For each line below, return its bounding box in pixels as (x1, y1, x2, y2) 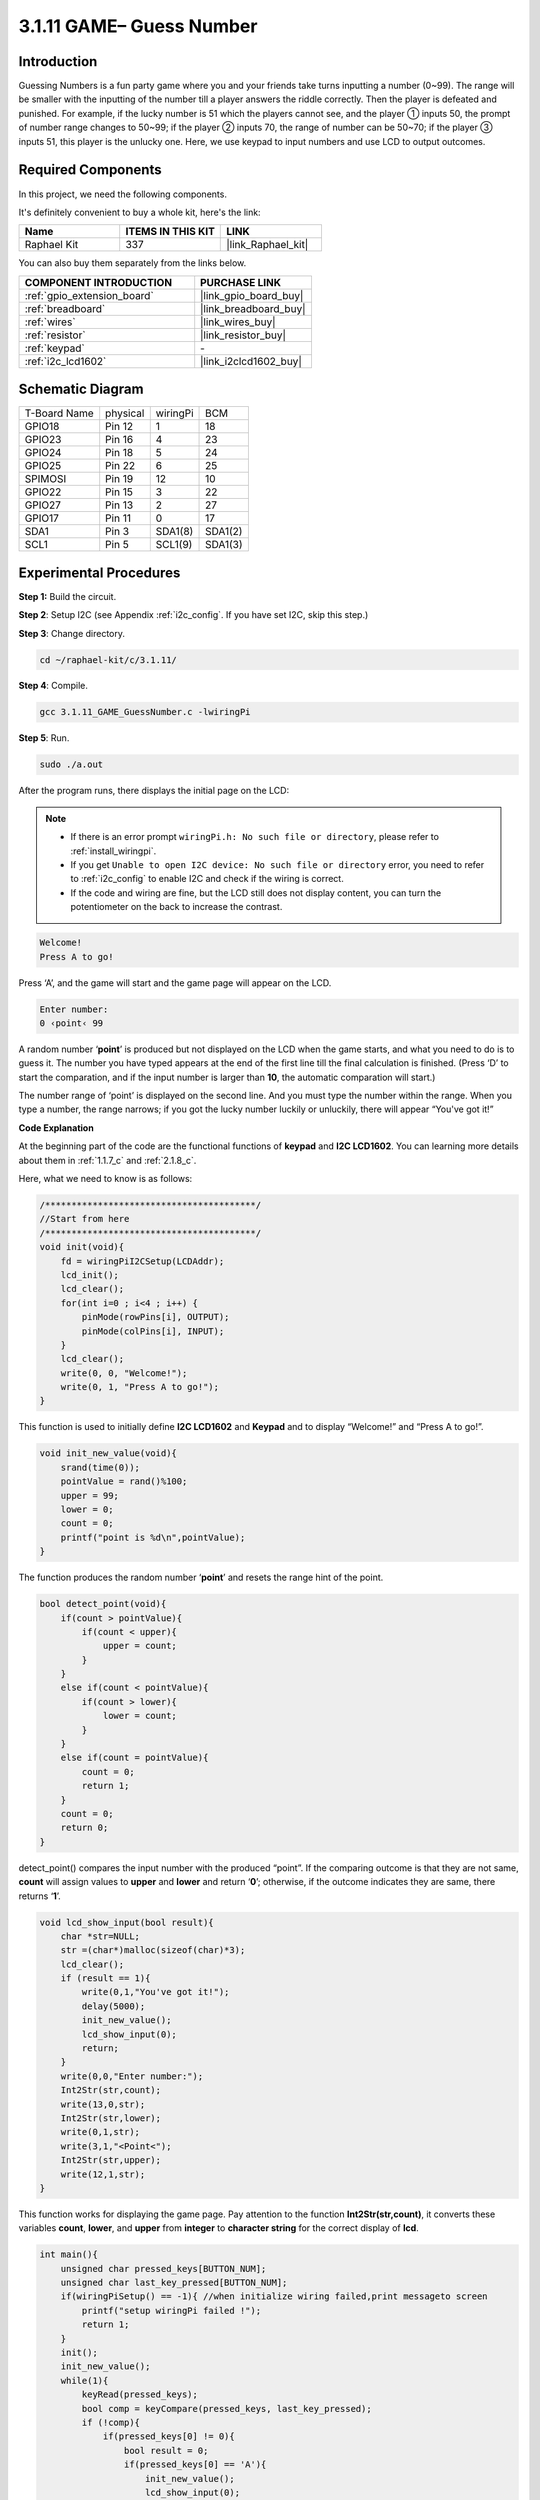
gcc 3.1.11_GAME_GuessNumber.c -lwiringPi (39, 706, 251, 718)
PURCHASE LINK (200, 275, 282, 289)
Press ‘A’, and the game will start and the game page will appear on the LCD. (18, 976, 332, 989)
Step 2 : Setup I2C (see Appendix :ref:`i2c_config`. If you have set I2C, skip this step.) (18, 609, 369, 621)
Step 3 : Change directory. (18, 627, 125, 639)
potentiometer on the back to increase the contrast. (70, 901, 283, 913)
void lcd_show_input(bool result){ (39, 1916, 214, 1928)
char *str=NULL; (60, 1930, 140, 1942)
